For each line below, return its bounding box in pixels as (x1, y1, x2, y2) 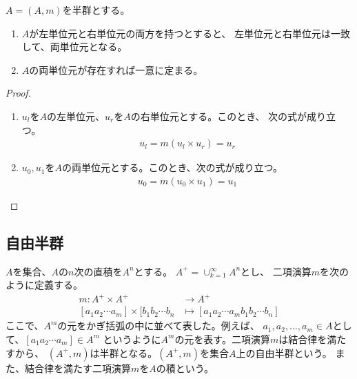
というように (103, 331, 161, 346)
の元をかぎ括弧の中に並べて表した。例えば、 (57, 318, 260, 333)
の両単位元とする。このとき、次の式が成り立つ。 (61, 160, 283, 175)
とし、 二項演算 (241, 264, 312, 278)
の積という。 (156, 360, 214, 375)
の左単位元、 (47, 108, 105, 123)
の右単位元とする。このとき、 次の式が (130, 108, 307, 123)
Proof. (6, 86, 31, 100)
